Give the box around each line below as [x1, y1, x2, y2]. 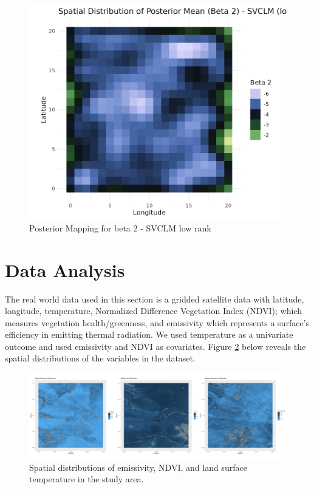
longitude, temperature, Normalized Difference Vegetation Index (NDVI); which [5, 304, 302, 317]
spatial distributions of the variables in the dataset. [5, 352, 196, 364]
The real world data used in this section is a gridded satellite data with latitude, [5, 292, 304, 305]
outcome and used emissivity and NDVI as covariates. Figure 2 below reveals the [5, 340, 306, 352]
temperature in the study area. [29, 473, 144, 485]
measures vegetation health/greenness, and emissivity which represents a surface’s [5, 316, 310, 329]
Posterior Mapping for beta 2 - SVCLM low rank [29, 221, 211, 234]
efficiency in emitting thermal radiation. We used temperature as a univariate [5, 328, 293, 341]
